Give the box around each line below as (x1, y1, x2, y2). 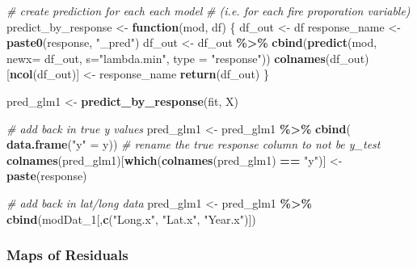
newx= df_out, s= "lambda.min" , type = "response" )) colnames (6, 49, 326, 66)
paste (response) (6, 167, 87, 184)
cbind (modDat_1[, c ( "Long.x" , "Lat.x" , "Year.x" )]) (6, 210, 256, 227)
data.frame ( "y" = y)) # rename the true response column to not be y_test (6, 136, 381, 153)
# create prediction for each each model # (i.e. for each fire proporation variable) (6, 2, 411, 19)
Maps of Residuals (6, 245, 128, 265)
